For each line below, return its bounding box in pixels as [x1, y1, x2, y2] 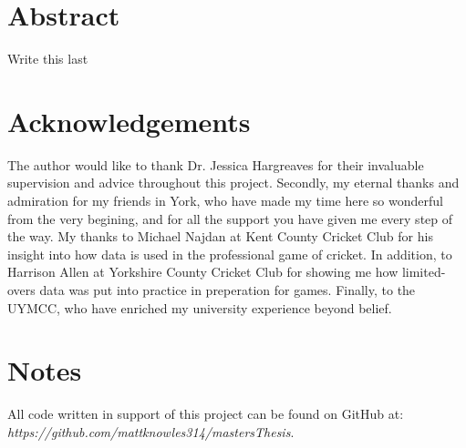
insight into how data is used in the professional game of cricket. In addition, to [7, 244, 452, 263]
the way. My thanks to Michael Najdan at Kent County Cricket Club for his [7, 227, 433, 246]
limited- [401, 262, 446, 281]
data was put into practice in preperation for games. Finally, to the [39, 280, 416, 299]
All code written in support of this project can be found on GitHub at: [7, 404, 404, 423]
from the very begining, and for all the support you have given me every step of [7, 209, 453, 228]
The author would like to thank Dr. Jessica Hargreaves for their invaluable [7, 155, 424, 174]
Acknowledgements [7, 102, 251, 139]
